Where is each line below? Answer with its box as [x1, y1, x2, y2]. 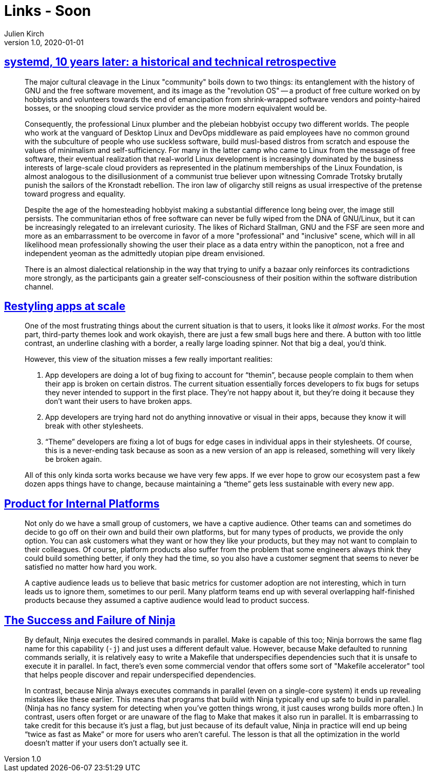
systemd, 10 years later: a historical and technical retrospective [4, 55, 336, 69]
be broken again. [45, 455, 102, 464]
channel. [25, 282, 54, 291]
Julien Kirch [4, 29, 44, 38]
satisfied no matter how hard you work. [25, 562, 157, 572]
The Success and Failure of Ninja [4, 613, 175, 627]
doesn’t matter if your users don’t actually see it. [25, 739, 188, 748]
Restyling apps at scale [4, 300, 126, 313]
